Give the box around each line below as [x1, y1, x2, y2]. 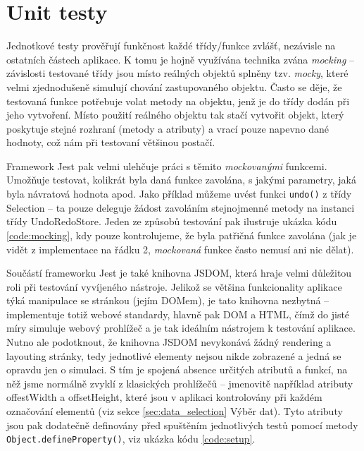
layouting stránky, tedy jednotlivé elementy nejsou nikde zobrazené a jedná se [6, 348, 341, 363]
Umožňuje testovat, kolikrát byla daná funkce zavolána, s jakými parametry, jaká [6, 172, 356, 187]
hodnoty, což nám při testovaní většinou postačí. [6, 135, 215, 150]
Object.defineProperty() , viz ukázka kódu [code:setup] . [6, 431, 256, 446]
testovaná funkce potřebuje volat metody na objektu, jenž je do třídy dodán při [6, 93, 350, 108]
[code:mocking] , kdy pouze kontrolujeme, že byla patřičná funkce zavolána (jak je [6, 227, 357, 242]
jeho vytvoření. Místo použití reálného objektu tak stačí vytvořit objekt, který [6, 107, 344, 122]
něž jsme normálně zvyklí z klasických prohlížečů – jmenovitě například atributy [6, 375, 353, 390]
